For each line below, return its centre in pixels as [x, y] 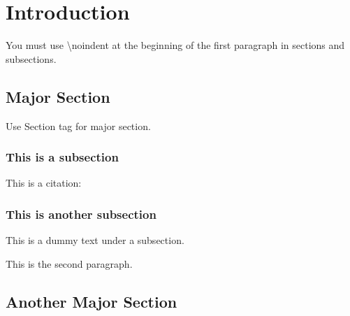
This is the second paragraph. [69, 263]
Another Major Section [92, 301]
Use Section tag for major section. [78, 125]
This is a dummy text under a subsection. [95, 240]
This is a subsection [62, 157]
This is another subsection [81, 214]
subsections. [31, 58]
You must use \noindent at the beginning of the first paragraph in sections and [175, 45]
